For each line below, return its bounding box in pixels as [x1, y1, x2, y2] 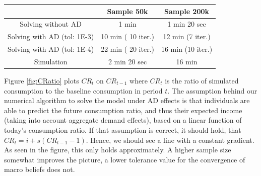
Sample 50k [107, 6, 148, 16]
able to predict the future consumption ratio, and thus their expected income [4, 105, 242, 115]
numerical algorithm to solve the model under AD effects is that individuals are [4, 95, 250, 106]
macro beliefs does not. [4, 164, 75, 174]
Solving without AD [20, 19, 82, 29]
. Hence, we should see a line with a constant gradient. [86, 134, 254, 145]
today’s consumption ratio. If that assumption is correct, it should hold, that [4, 124, 241, 135]
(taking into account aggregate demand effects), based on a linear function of [4, 115, 242, 125]
